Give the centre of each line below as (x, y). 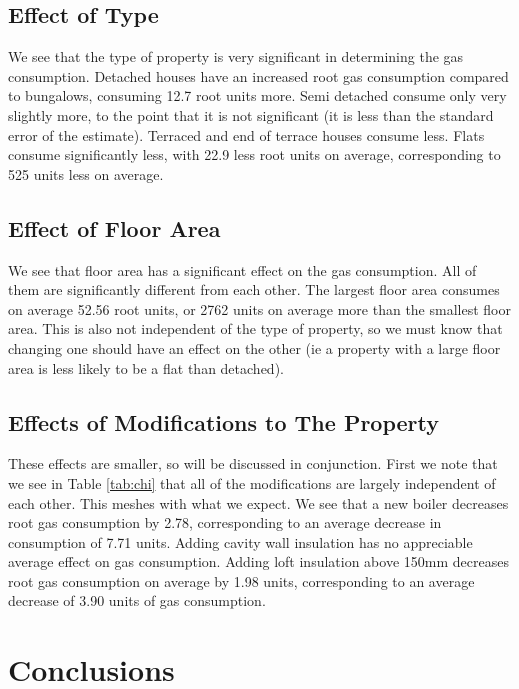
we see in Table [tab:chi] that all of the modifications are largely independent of (252, 482)
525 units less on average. (86, 173)
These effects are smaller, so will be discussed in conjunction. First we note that (253, 463)
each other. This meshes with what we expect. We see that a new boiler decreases (258, 502)
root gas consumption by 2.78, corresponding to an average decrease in (225, 522)
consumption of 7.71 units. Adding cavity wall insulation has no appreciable (240, 541)
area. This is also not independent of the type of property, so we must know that (255, 328)
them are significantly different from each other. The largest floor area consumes (254, 289)
